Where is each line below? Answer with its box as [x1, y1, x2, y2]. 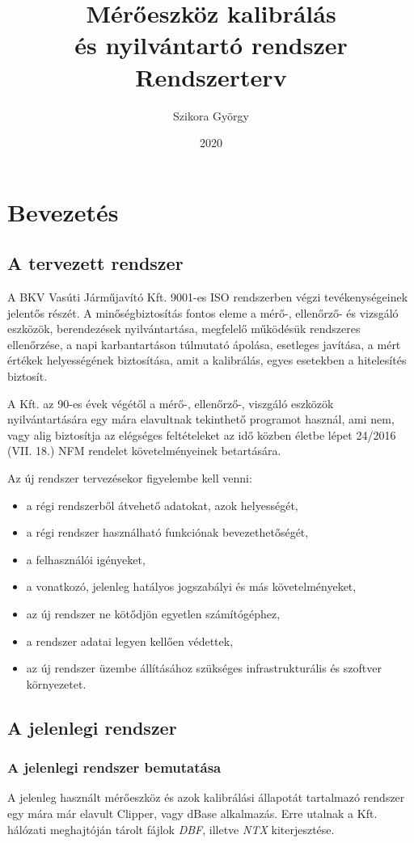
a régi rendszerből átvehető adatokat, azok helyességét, [26, 496, 298, 513]
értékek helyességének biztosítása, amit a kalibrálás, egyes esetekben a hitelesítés [7, 352, 407, 369]
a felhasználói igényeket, [26, 550, 146, 567]
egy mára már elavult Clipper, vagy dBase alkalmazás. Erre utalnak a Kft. [7, 804, 378, 821]
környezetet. [26, 675, 87, 692]
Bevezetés [7, 195, 119, 228]
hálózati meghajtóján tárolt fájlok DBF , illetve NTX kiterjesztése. [7, 820, 335, 837]
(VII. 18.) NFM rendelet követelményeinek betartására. [7, 442, 281, 459]
